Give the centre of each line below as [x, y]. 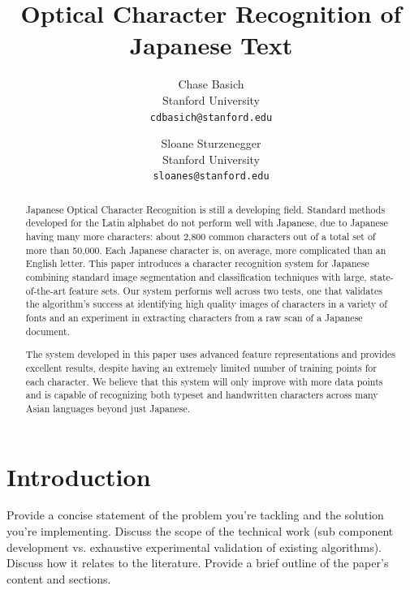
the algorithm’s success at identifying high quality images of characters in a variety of [206, 304]
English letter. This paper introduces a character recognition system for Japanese [197, 263]
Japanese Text [211, 45]
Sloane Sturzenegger [211, 143]
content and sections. [59, 578]
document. [47, 331]
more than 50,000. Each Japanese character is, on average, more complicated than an [206, 250]
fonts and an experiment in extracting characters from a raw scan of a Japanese [194, 318]
